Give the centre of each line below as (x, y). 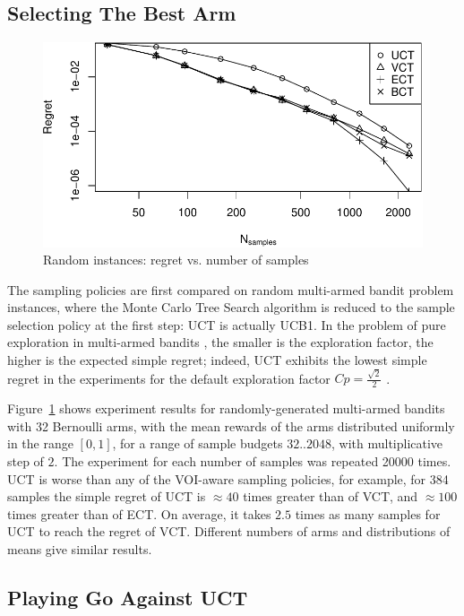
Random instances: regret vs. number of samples (176, 260)
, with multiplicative (387, 443)
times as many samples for (368, 513)
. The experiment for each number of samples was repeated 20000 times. (253, 460)
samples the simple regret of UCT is (107, 496)
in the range (40, 443)
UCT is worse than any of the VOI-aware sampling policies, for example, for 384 (228, 478)
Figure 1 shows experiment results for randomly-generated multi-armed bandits (226, 408)
